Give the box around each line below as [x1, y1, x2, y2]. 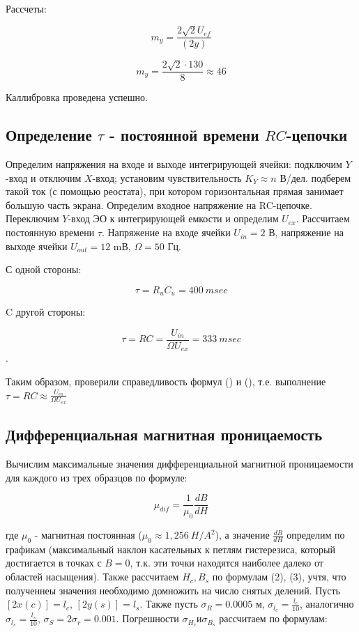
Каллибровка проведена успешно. [6, 90, 148, 105]
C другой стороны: [6, 305, 86, 319]
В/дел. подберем [280, 170, 351, 185]
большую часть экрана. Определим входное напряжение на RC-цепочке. [6, 197, 312, 212]
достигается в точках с [6, 555, 102, 570]
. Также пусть [139, 596, 198, 611]
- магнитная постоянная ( [34, 527, 142, 542]
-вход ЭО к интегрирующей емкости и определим [68, 211, 279, 226]
